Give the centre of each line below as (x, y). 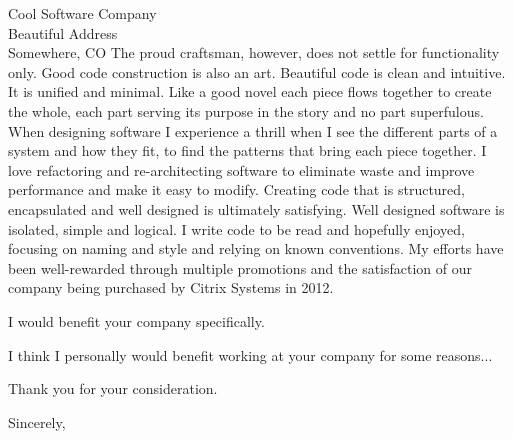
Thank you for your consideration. (113, 388)
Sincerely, (37, 421)
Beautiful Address (63, 32)
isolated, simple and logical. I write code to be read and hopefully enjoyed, (236, 228)
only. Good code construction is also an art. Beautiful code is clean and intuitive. (257, 71)
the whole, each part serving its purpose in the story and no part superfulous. (246, 110)
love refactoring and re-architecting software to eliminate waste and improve (241, 169)
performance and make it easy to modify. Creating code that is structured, (236, 189)
